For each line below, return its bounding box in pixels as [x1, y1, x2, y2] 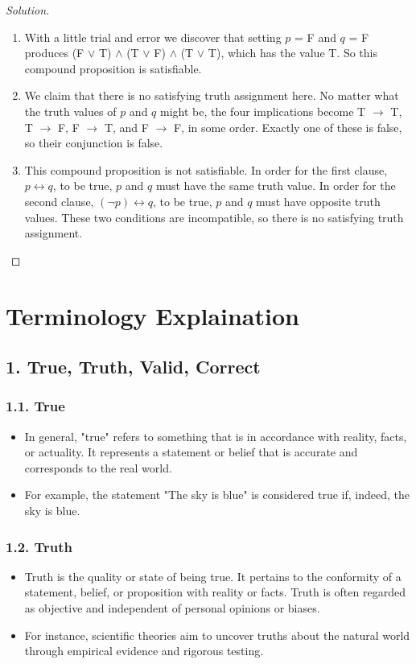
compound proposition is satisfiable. [24, 60, 202, 76]
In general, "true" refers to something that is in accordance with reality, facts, [24, 427, 407, 444]
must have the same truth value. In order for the [155, 177, 396, 194]
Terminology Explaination [6, 299, 299, 332]
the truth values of [24, 102, 117, 119]
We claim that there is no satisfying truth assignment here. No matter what [24, 87, 399, 104]
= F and [294, 28, 336, 45]
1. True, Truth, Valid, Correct [6, 354, 261, 379]
